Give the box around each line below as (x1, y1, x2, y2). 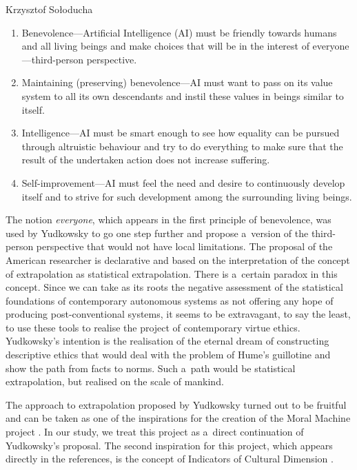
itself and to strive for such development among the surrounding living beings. (21, 189, 352, 203)
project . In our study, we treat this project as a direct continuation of (6, 425, 304, 439)
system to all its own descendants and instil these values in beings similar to (21, 88, 344, 103)
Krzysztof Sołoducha (6, 2, 93, 16)
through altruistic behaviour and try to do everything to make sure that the (21, 139, 343, 153)
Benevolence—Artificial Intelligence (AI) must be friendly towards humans (21, 25, 337, 39)
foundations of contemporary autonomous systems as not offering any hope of (6, 293, 334, 307)
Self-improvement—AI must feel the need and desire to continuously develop (21, 175, 345, 190)
